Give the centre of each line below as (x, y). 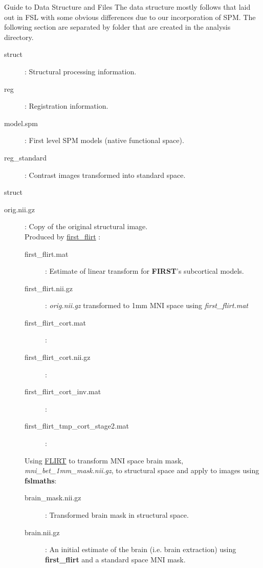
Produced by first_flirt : (63, 236)
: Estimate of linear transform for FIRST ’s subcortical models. (145, 271)
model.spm (21, 123)
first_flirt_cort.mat (55, 322)
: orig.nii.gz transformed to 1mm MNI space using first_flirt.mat (147, 305)
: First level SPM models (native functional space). (104, 140)
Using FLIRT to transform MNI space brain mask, (104, 460)
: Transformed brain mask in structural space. (117, 515)
